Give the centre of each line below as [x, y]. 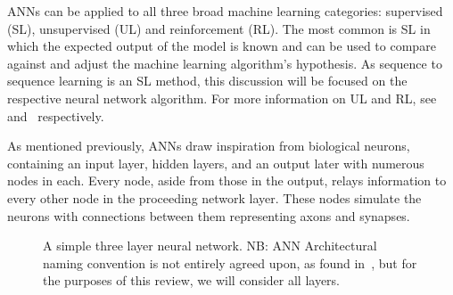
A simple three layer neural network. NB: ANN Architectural [210, 246]
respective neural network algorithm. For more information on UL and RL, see [222, 98]
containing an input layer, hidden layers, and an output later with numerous [216, 163]
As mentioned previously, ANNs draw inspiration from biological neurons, [209, 146]
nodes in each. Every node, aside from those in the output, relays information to [227, 180]
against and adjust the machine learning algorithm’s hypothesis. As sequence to [225, 63]
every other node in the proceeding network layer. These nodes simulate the [214, 197]
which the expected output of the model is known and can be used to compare [222, 46]
